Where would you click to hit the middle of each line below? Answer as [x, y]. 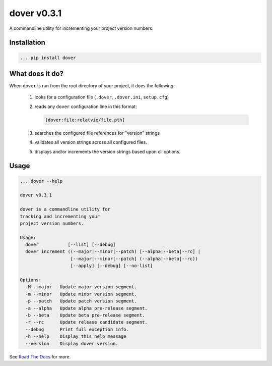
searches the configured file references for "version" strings [97, 133]
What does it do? [37, 73]
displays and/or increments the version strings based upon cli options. [108, 151]
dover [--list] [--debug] [71, 245]
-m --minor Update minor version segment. [81, 294]
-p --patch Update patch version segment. [81, 301]
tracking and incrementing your [60, 216]
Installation [27, 43]
